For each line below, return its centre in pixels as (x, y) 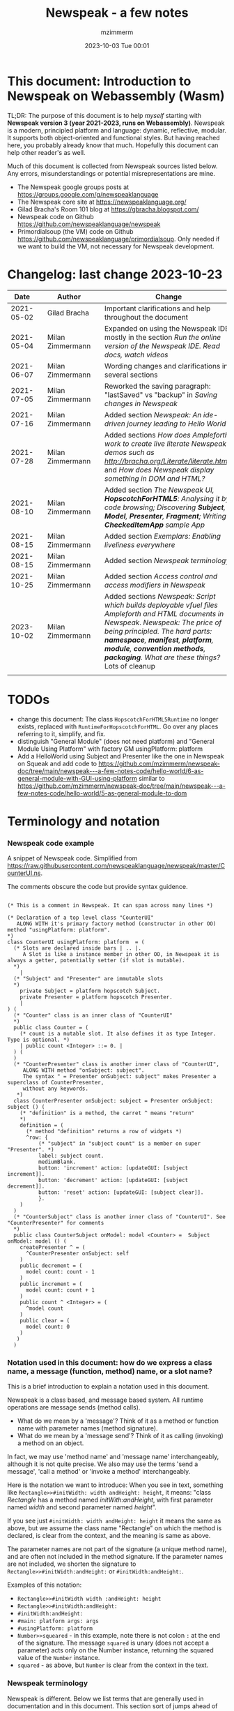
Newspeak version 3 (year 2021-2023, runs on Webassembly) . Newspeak (116, 123)
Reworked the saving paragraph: (157, 386)
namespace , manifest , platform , (159, 640)
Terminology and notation (84, 821)
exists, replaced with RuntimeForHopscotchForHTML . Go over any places (118, 726)
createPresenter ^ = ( (53, 1248)
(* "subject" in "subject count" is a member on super (119, 1144)
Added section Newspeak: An (153, 414)
